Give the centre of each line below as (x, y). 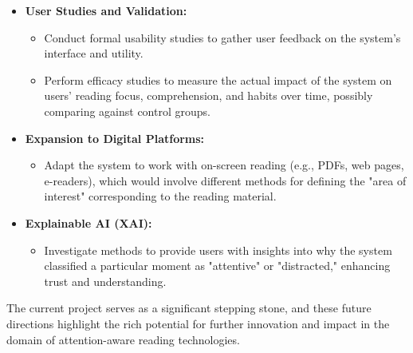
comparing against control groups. (127, 111)
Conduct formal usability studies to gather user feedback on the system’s (222, 37)
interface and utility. (94, 53)
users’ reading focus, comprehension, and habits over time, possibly (208, 95)
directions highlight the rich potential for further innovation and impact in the (198, 323)
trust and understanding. (105, 281)
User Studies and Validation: (106, 10)
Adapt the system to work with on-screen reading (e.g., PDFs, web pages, (224, 165)
